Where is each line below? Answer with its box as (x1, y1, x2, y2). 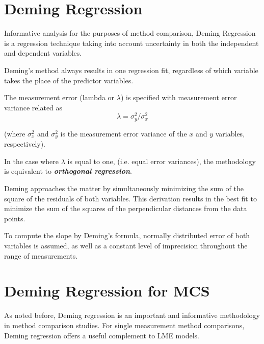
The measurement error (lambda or (4, 92, 115, 103)
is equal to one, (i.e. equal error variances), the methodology (67, 155, 256, 166)
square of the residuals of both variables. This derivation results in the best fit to (4, 193, 257, 203)
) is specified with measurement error (120, 92, 237, 103)
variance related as (4, 102, 63, 112)
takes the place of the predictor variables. (4, 75, 134, 85)
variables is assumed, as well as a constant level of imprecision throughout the (4, 240, 248, 251)
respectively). (4, 139, 46, 149)
